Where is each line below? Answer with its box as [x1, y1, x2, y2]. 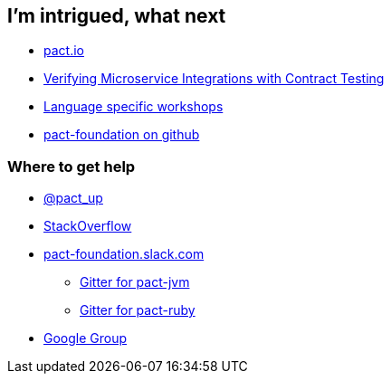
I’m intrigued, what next [7, 5, 226, 27]
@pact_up [43, 190, 103, 206]
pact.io [43, 43, 84, 59]
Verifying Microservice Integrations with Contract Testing [43, 71, 385, 87]
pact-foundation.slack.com [43, 246, 205, 262]
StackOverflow [43, 218, 132, 234]
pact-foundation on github [43, 127, 200, 143]
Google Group [43, 330, 128, 347]
